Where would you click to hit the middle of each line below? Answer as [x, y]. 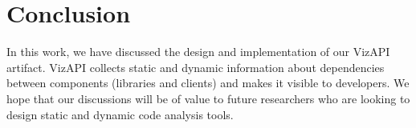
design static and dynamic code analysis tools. [120, 114]
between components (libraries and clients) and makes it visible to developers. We [208, 83]
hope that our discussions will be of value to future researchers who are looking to [208, 98]
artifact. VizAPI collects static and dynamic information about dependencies [196, 67]
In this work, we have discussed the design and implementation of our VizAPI [198, 52]
